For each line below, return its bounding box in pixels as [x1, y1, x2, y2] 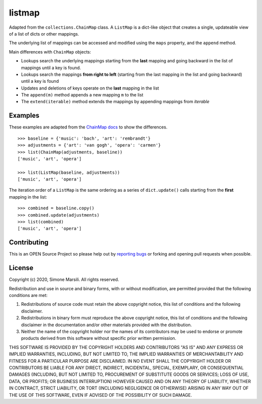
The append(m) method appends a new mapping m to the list [21, 92, 144, 98]
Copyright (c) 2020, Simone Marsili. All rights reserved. [9, 276, 119, 282]
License [9, 264, 33, 272]
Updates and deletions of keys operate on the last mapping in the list [21, 85, 160, 91]
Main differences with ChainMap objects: [9, 49, 92, 55]
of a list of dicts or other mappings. [9, 31, 80, 37]
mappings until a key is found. [21, 65, 81, 71]
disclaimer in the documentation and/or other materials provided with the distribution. [21, 322, 192, 328]
